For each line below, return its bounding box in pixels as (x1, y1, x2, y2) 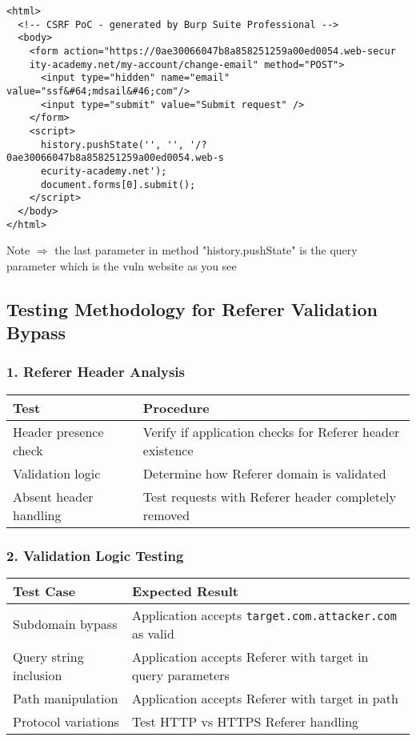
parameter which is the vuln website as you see (6, 257, 237, 274)
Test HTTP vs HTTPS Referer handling (131, 711, 359, 731)
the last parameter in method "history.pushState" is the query (54, 242, 358, 258)
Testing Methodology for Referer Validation (6, 296, 378, 321)
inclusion (13, 665, 62, 684)
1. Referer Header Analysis (6, 362, 186, 382)
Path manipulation (13, 688, 118, 707)
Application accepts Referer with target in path (131, 688, 398, 707)
